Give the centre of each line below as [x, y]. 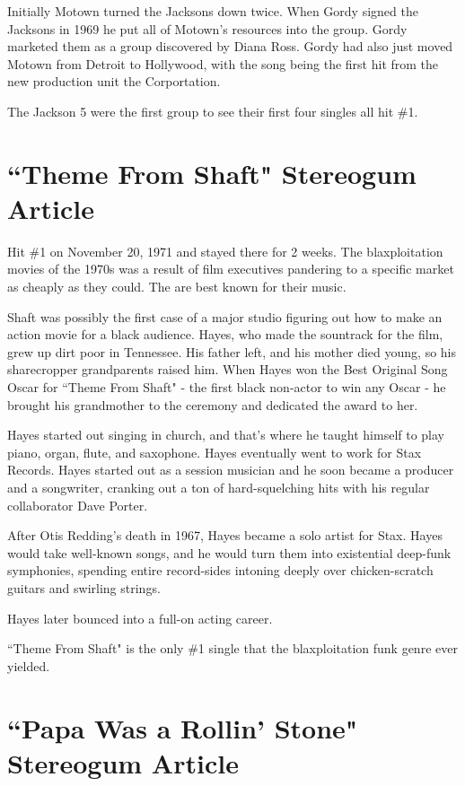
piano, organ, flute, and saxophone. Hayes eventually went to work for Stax [215, 452]
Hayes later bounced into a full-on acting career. [140, 618]
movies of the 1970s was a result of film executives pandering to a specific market [231, 269]
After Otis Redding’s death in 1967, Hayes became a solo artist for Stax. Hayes [225, 535]
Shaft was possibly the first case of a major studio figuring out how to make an [225, 316]
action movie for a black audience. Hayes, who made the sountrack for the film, [225, 334]
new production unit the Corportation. [114, 81]
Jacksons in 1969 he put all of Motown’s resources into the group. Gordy [207, 28]
